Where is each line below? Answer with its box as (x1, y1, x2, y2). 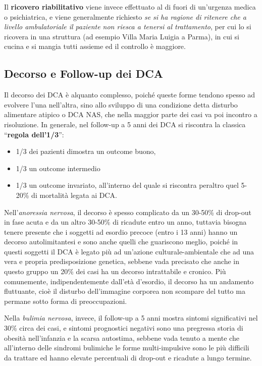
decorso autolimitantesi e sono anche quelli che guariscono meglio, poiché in (4, 236, 238, 247)
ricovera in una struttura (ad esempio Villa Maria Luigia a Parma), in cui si (4, 31, 239, 41)
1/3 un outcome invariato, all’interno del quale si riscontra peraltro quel (16, 180, 239, 190)
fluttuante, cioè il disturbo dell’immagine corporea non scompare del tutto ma (4, 286, 245, 296)
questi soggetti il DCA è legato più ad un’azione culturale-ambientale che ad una (4, 246, 254, 256)
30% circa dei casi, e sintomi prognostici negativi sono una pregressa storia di (4, 323, 243, 333)
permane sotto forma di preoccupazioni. (4, 295, 127, 306)
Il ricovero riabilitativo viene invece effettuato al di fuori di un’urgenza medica (4, 2, 256, 12)
